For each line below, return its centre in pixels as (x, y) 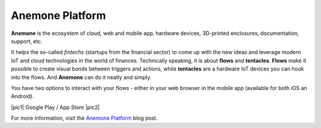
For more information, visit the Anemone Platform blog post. (84, 118)
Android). (23, 96)
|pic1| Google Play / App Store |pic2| (56, 107)
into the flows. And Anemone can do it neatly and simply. (81, 77)
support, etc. (27, 41)
